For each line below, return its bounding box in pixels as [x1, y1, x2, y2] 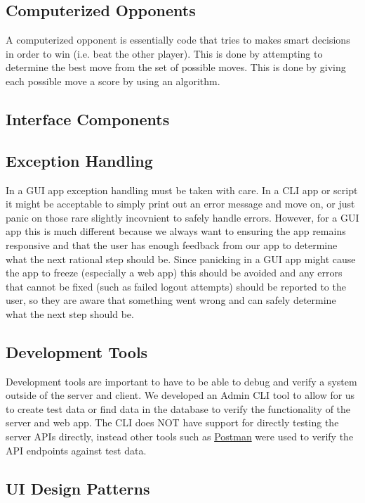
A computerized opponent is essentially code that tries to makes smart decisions [6, 32, 350, 47]
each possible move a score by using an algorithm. [6, 73, 220, 88]
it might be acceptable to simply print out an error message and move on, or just [6, 196, 355, 211]
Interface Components [6, 108, 170, 129]
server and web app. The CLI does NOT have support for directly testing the [6, 415, 339, 430]
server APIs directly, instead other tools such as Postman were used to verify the [6, 429, 354, 444]
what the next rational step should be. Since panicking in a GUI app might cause [6, 251, 356, 266]
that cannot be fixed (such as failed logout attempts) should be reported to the [6, 279, 346, 293]
